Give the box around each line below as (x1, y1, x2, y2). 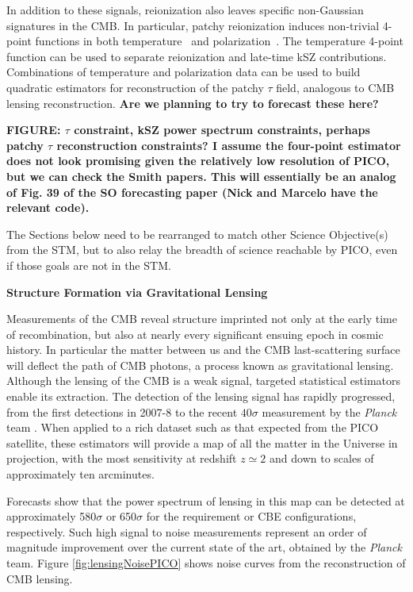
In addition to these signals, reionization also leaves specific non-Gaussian (6, 2, 364, 17)
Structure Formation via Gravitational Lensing (6, 283, 268, 300)
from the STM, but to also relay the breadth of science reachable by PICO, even (6, 241, 398, 258)
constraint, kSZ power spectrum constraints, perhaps (74, 121, 370, 138)
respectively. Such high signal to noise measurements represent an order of (6, 523, 367, 540)
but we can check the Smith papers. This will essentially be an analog (6, 167, 396, 184)
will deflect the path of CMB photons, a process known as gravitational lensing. (6, 356, 394, 373)
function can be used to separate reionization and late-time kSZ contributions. (6, 48, 387, 64)
